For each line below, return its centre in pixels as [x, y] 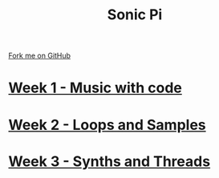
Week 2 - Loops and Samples [107, 125]
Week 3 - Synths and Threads [109, 161]
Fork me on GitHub [39, 56]
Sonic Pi [135, 15]
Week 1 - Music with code [95, 88]
